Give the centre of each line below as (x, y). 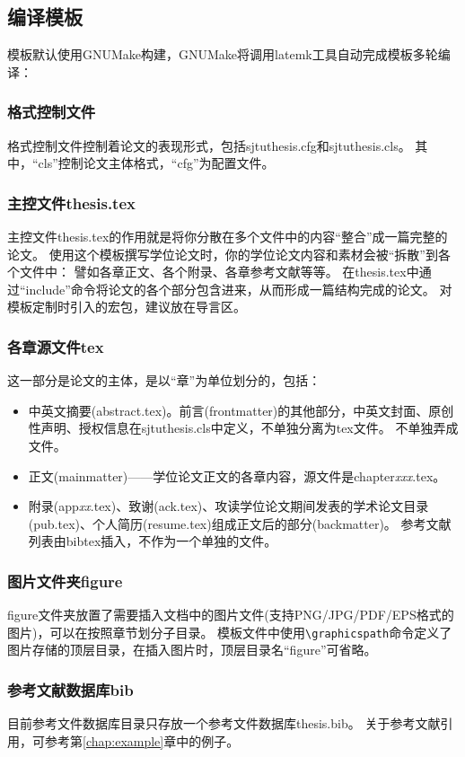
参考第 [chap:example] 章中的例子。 (142, 740)
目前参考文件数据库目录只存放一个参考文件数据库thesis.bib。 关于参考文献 (224, 723)
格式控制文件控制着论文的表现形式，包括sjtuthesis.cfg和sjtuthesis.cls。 (209, 145)
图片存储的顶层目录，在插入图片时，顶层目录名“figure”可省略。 (192, 650)
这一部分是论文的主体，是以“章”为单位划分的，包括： (164, 380)
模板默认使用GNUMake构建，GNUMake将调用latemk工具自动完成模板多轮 (223, 54)
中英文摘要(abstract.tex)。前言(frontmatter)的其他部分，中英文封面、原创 (241, 410)
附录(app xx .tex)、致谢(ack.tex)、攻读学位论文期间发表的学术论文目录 (228, 506)
